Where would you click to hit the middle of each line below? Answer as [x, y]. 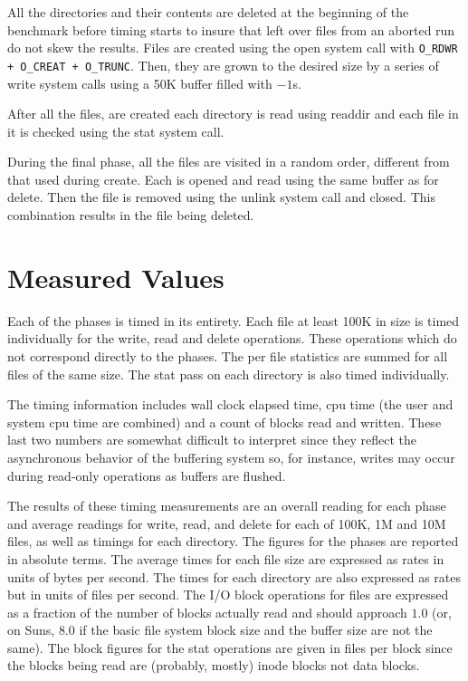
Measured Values [116, 277]
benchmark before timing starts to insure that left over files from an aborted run [231, 29]
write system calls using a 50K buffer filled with [140, 83]
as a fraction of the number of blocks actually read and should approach [207, 612]
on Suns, [31, 630]
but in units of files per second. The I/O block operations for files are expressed [228, 595]
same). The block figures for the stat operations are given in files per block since [230, 647]
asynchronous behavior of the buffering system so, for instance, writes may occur [231, 457]
